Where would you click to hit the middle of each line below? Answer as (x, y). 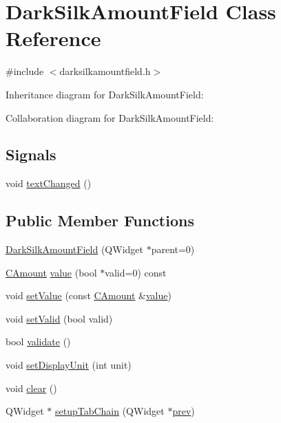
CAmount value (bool (51, 272)
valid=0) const (136, 272)
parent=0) (173, 249)
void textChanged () (49, 183)
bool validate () (38, 341)
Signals (31, 154)
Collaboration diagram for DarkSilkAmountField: (110, 117)
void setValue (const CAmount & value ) (89, 295)
